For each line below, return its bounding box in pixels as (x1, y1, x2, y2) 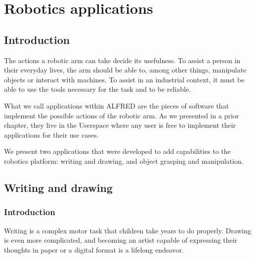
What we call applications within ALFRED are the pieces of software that (4, 100, 229, 111)
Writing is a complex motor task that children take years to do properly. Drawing (4, 225, 252, 235)
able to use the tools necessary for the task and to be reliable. (4, 84, 191, 94)
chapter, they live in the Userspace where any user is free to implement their (4, 120, 236, 130)
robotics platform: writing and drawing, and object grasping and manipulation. (4, 155, 244, 166)
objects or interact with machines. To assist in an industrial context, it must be (4, 74, 245, 84)
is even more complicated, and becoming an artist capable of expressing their (4, 235, 238, 245)
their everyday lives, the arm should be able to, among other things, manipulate (4, 65, 247, 75)
